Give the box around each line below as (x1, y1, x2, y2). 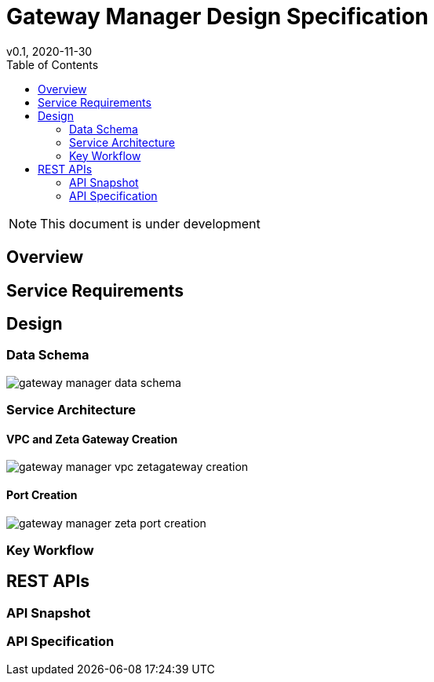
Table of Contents (6, 57, 99, 71)
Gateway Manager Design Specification (6, 3, 429, 30)
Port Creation (6, 488, 78, 502)
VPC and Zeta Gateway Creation (6, 432, 178, 446)
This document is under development (40, 215, 261, 232)
